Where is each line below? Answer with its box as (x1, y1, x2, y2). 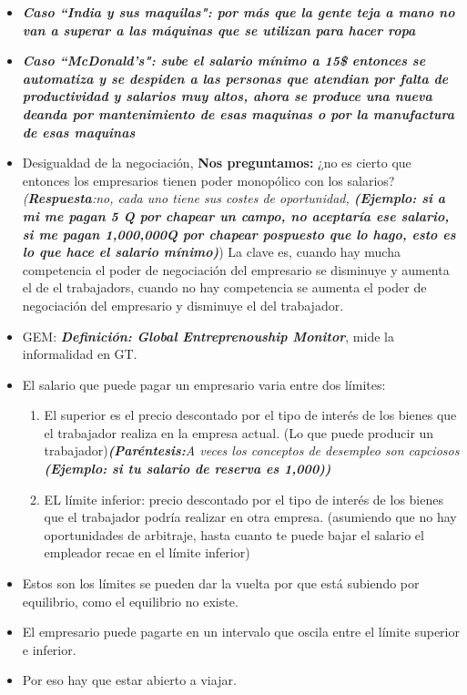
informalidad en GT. (22, 344, 137, 363)
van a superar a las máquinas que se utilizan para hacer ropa (22, 20, 416, 39)
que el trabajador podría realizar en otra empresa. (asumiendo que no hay (44, 507, 457, 526)
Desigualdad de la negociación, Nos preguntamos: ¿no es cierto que (22, 153, 411, 172)
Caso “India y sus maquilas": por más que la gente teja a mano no (22, 3, 455, 21)
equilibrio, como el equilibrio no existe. (22, 591, 239, 610)
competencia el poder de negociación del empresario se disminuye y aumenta (22, 260, 450, 279)
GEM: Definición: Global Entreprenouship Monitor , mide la (22, 326, 394, 345)
